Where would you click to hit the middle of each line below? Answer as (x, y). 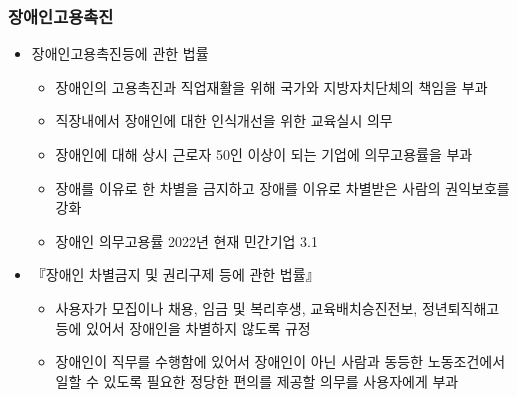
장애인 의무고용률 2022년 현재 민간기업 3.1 (186, 240)
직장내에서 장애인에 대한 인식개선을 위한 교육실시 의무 (224, 120)
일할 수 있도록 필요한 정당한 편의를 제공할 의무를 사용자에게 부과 (257, 380)
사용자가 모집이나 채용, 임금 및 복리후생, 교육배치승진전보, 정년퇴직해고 (277, 307)
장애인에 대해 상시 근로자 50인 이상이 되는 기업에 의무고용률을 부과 (264, 154)
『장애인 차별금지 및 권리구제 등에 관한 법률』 (175, 274)
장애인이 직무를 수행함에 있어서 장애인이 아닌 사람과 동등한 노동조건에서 (280, 361)
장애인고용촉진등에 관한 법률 (120, 53)
